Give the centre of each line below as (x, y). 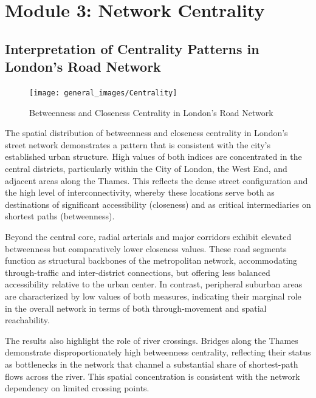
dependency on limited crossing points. (77, 388)
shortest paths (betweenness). (60, 216)
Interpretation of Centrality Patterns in (132, 48)
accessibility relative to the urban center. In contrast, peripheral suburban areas (154, 284)
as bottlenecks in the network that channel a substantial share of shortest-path (152, 364)
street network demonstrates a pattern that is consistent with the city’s (138, 144)
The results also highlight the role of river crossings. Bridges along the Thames (152, 340)
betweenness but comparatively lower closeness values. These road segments (146, 248)
